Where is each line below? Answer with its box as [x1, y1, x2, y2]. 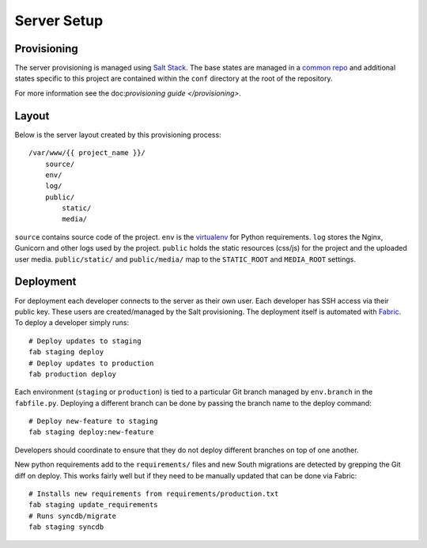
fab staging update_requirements [28, 501, 158, 509]
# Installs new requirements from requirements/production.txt [28, 489, 279, 498]
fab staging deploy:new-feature [28, 428, 154, 437]
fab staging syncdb [28, 523, 104, 531]
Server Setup [14, 12, 104, 29]
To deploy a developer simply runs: [14, 318, 130, 327]
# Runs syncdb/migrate [28, 511, 117, 520]
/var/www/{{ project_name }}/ [28, 149, 146, 157]
